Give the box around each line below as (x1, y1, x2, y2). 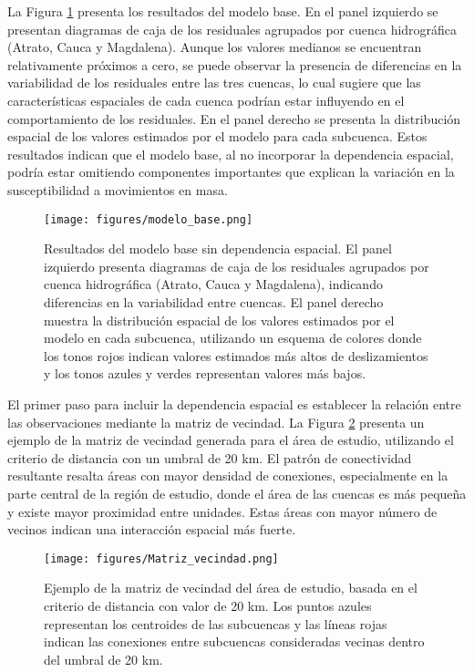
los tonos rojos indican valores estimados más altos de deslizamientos (44, 346, 428, 365)
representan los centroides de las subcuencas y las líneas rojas (44, 614, 387, 633)
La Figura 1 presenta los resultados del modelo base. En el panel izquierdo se (7, 2, 438, 20)
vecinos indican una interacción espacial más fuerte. (7, 520, 296, 539)
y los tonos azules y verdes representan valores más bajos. (44, 364, 366, 383)
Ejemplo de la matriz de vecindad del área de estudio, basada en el (44, 578, 417, 597)
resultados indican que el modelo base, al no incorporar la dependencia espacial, (7, 144, 454, 163)
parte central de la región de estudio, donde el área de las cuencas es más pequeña (7, 483, 467, 502)
